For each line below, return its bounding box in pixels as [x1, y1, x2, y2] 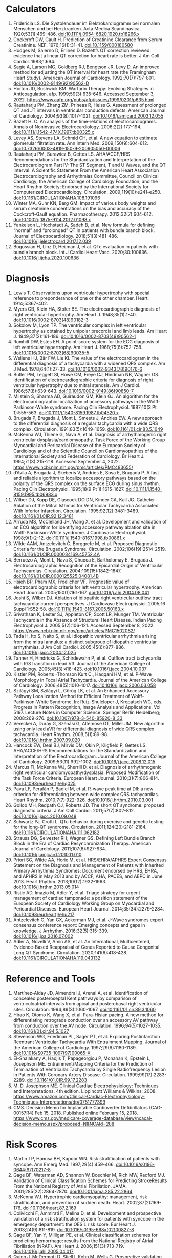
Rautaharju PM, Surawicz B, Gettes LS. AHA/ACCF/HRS [13, 151, 131, 157]
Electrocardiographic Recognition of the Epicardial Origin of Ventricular [13, 562, 163, 568]
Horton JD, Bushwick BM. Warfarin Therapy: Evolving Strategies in [13, 85, 154, 91]
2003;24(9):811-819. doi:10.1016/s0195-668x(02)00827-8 [13, 1226, 135, 1232]
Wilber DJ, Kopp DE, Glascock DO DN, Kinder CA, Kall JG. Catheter [13, 496, 155, 503]
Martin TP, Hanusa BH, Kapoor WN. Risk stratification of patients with [13, 1155, 160, 1162]
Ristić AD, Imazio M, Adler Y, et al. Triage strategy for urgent [13, 889, 140, 896]
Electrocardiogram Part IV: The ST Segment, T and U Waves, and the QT [13, 162, 166, 168]
